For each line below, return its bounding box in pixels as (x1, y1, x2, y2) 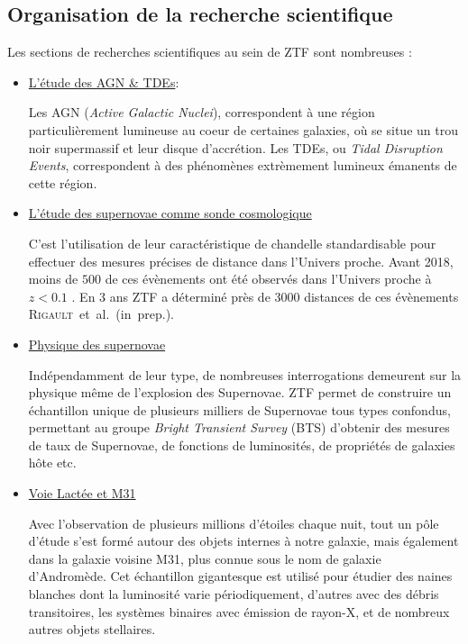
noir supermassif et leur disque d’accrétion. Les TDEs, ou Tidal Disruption (28, 138, 443, 157)
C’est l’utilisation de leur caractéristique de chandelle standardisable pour (28, 233, 436, 252)
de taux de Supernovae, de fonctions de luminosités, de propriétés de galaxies (28, 435, 455, 454)
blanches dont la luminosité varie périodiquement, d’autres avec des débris (28, 585, 439, 603)
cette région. (28, 173, 97, 192)
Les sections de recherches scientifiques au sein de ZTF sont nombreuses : (7, 42, 412, 61)
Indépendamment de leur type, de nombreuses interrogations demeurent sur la (28, 365, 462, 384)
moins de (28, 269, 78, 288)
